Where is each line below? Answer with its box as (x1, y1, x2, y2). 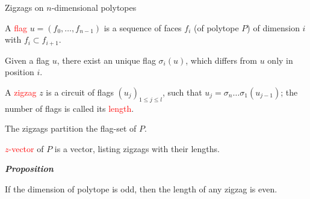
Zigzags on (5, 1, 44, 13)
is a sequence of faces (104, 21, 182, 34)
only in (267, 54, 293, 66)
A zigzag (5, 85, 37, 98)
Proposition (5, 162, 54, 175)
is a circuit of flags (46, 85, 114, 98)
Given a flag (5, 54, 49, 66)
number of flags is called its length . (5, 102, 134, 114)
